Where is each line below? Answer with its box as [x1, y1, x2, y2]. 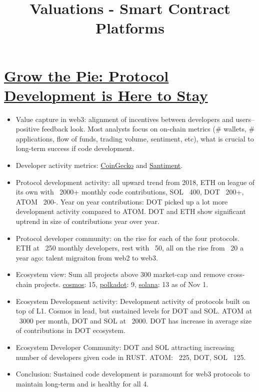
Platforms [95, 17, 164, 38]
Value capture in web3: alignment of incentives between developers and [15, 113, 233, 124]
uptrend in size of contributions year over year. [15, 216, 159, 226]
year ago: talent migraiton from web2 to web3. [15, 252, 158, 262]
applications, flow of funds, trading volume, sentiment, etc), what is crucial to [15, 133, 254, 143]
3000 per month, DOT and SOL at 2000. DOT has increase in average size [19, 315, 251, 325]
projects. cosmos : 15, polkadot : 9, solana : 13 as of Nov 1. [34, 279, 208, 289]
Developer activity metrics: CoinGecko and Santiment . [15, 160, 183, 170]
